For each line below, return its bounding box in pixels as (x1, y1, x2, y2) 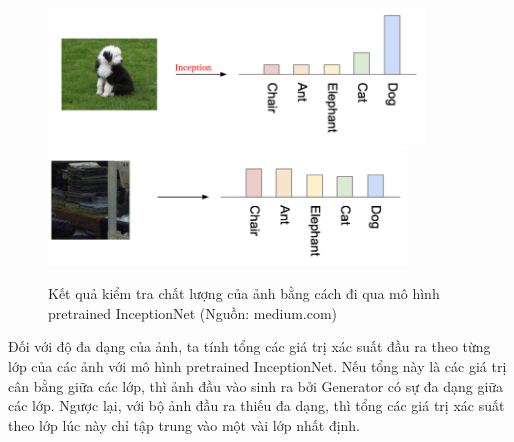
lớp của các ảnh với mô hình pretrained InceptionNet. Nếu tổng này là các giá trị (8, 356, 507, 377)
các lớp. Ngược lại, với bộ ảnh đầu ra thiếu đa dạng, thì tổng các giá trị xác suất (8, 395, 505, 416)
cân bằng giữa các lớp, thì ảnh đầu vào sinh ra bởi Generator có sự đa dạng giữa (8, 375, 504, 396)
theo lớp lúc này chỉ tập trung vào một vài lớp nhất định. (8, 414, 361, 435)
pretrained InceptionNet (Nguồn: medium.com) (48, 302, 338, 323)
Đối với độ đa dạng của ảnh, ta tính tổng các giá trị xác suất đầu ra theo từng (8, 336, 491, 357)
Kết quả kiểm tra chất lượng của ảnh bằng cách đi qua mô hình (48, 283, 440, 304)
